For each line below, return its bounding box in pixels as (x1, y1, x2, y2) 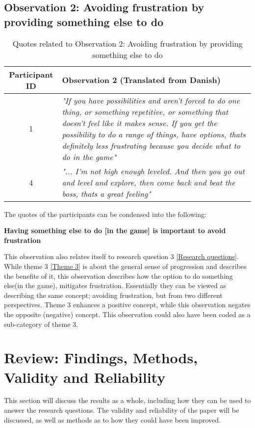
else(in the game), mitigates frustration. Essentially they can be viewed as (4, 280, 226, 291)
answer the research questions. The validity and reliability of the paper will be (4, 405, 239, 415)
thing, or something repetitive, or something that (62, 106, 229, 117)
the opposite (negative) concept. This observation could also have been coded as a (4, 309, 251, 319)
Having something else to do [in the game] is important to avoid (4, 225, 226, 236)
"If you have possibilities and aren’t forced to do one (62, 94, 240, 106)
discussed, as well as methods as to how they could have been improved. (4, 414, 221, 425)
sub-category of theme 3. (4, 319, 78, 329)
